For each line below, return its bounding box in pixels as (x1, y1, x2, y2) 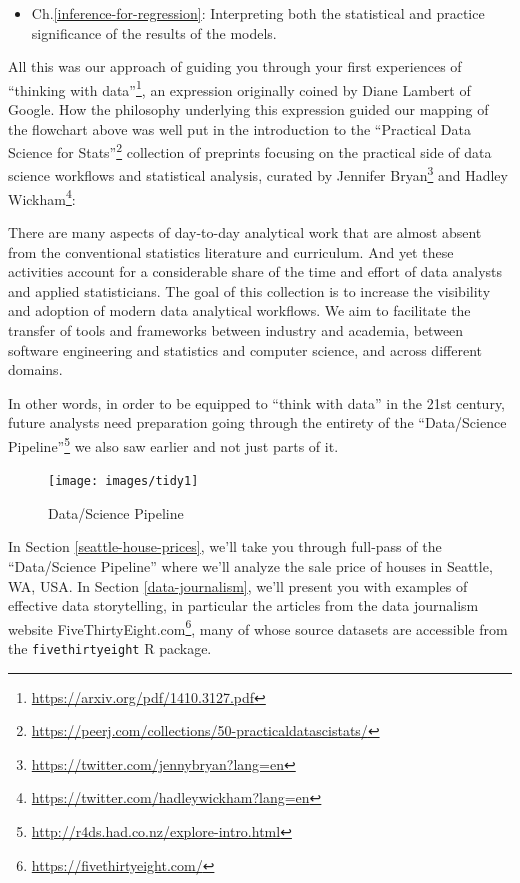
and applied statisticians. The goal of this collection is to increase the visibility (8, 280, 491, 301)
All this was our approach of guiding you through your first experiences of (8, 56, 462, 77)
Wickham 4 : (8, 185, 76, 209)
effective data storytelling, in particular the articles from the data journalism (8, 595, 479, 616)
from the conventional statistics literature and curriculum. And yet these (8, 241, 454, 262)
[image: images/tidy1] (48, 474, 199, 489)
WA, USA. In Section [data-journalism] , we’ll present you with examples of (8, 575, 468, 596)
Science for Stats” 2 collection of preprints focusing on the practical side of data (8, 139, 492, 162)
